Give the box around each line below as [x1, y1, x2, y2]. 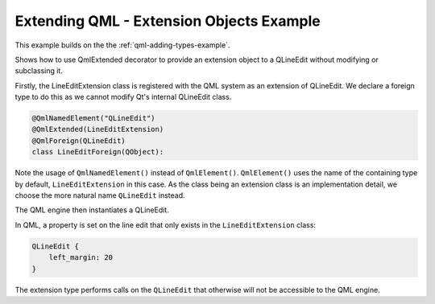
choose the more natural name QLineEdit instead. [14, 191, 185, 200]
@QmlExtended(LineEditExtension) [31, 125, 164, 134]
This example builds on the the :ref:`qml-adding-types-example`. [14, 40, 230, 50]
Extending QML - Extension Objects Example [14, 12, 321, 30]
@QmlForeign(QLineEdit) [31, 136, 126, 145]
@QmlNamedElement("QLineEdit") [31, 113, 156, 123]
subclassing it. [14, 66, 64, 76]
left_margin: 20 [48, 253, 113, 262]
